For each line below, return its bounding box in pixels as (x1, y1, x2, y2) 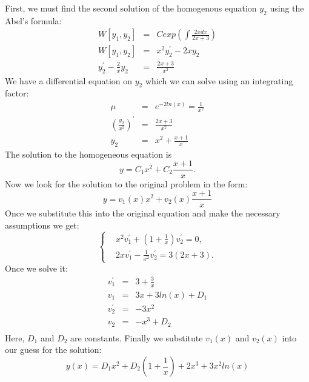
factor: (5, 87, 29, 99)
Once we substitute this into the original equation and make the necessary (5, 207, 281, 219)
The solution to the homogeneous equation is (5, 147, 172, 160)
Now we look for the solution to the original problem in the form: (5, 177, 248, 190)
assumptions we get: (5, 218, 79, 231)
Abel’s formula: (5, 14, 62, 27)
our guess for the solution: (5, 343, 102, 356)
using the (270, 2, 304, 14)
